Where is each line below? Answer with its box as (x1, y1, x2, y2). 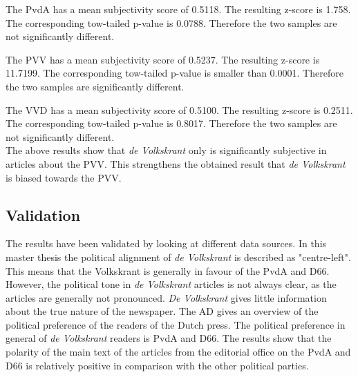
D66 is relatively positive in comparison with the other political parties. (6, 358, 309, 372)
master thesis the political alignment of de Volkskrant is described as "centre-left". (6, 249, 351, 264)
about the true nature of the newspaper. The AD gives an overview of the (6, 304, 319, 318)
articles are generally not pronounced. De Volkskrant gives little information (6, 290, 327, 304)
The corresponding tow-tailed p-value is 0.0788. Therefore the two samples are (6, 15, 337, 30)
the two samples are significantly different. (6, 79, 185, 93)
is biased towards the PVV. (6, 170, 122, 184)
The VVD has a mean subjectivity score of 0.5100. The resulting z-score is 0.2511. (6, 102, 353, 117)
